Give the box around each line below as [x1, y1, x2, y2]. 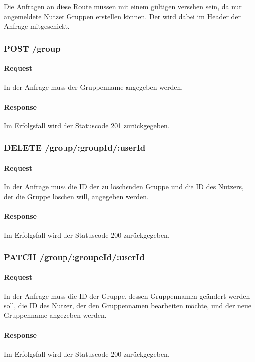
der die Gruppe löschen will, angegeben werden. [4, 191, 149, 201]
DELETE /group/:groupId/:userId [4, 141, 146, 154]
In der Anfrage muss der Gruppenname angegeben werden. [4, 82, 183, 92]
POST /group [4, 42, 61, 54]
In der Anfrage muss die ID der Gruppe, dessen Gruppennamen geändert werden [4, 291, 250, 301]
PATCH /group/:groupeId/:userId [4, 250, 145, 263]
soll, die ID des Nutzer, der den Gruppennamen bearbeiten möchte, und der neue [4, 300, 252, 310]
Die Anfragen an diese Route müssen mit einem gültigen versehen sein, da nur [4, 1, 242, 11]
